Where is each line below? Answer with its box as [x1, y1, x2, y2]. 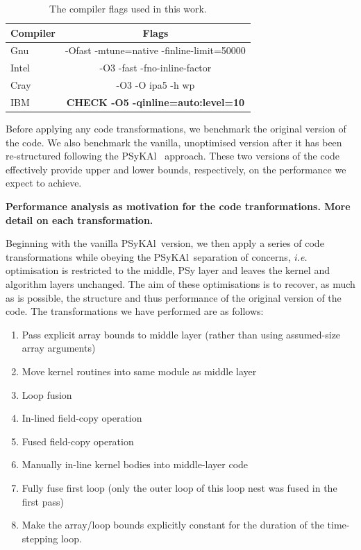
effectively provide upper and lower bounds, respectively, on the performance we [6, 162, 346, 176]
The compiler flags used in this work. [49, 1, 207, 15]
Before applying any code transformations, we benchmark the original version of [6, 121, 346, 136]
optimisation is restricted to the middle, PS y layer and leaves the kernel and [6, 263, 330, 277]
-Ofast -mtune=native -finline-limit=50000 [65, 43, 246, 58]
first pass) [22, 494, 64, 508]
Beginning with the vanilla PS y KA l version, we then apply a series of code [6, 236, 324, 250]
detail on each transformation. [6, 212, 153, 227]
